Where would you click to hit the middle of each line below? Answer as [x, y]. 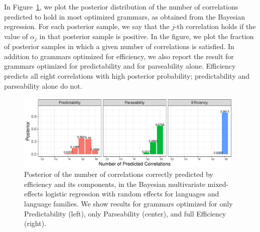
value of [16, 36]
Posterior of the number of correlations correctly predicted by [119, 174]
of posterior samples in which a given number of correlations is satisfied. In [119, 46]
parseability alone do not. [43, 85]
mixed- [218, 184]
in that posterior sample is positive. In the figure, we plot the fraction [147, 36]
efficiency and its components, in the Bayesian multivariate [115, 184]
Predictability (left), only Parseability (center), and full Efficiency [125, 213]
